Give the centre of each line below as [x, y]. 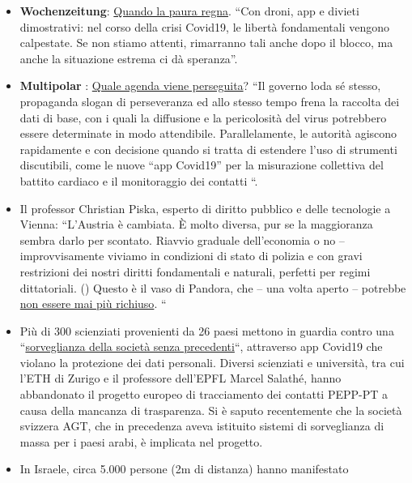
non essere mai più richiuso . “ [93, 303]
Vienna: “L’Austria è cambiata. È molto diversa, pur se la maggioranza [196, 224]
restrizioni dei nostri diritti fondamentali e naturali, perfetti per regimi [195, 271]
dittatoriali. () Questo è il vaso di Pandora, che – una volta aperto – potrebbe [213, 287]
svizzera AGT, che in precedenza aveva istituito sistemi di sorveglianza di [202, 426]
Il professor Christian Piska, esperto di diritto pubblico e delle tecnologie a [205, 208]
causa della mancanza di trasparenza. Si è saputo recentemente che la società [211, 410]
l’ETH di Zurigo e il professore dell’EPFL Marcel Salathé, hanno [181, 378]
